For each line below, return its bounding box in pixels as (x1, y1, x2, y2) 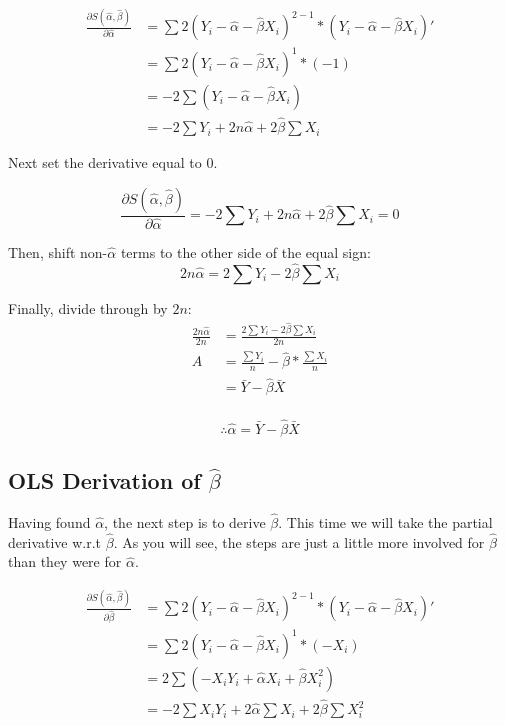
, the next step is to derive (104, 512, 266, 533)
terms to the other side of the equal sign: (120, 241, 371, 262)
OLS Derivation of (8, 465, 201, 496)
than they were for (8, 551, 122, 572)
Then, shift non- (8, 241, 108, 262)
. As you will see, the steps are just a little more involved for (113, 531, 485, 552)
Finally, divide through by (8, 297, 168, 318)
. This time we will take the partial (278, 512, 493, 533)
